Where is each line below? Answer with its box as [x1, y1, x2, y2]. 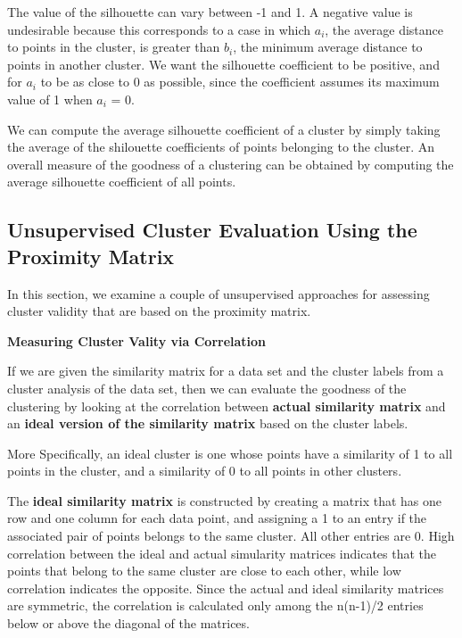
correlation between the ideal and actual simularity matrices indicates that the [7, 543, 437, 562]
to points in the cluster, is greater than [7, 37, 220, 56]
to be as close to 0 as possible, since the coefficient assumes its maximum [40, 72, 440, 91]
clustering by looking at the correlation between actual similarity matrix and [7, 396, 446, 415]
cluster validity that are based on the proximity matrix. [7, 302, 311, 320]
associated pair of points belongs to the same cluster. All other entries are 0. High [7, 526, 455, 545]
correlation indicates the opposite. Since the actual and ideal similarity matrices [7, 578, 444, 597]
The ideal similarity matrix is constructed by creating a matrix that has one [7, 491, 442, 510]
